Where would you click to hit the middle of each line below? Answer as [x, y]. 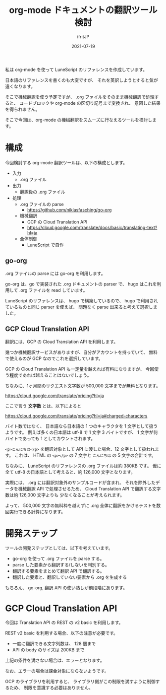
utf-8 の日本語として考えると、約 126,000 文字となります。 [75, 472]
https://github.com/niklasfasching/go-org [69, 209]
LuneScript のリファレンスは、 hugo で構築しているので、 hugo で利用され [82, 300]
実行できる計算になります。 [37, 511]
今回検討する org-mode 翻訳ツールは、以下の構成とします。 [66, 162]
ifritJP [83, 36]
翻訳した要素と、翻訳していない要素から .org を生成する [70, 577]
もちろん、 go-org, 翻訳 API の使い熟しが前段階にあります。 [66, 588]
